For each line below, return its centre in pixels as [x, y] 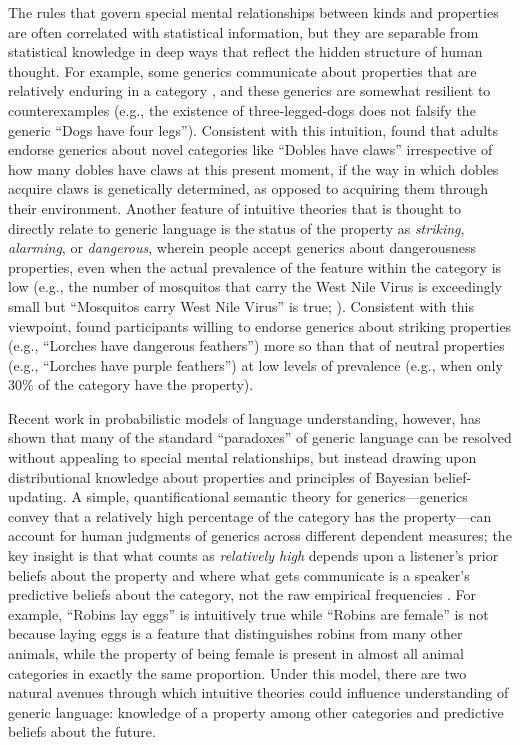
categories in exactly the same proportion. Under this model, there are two [237, 672]
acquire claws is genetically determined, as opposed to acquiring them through [248, 188]
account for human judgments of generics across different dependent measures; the [260, 535]
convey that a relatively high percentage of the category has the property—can [250, 515]
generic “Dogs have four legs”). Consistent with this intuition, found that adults [253, 129]
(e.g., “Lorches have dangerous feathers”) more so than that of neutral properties [256, 345]
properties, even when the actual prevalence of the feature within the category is [255, 266]
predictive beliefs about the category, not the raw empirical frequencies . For [242, 594]
